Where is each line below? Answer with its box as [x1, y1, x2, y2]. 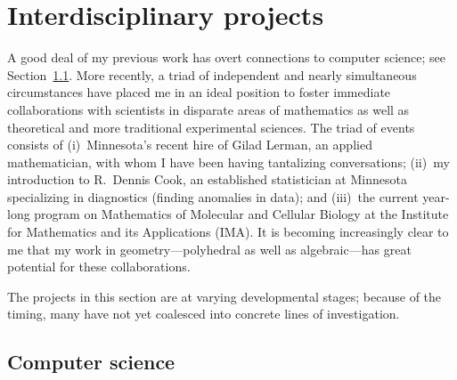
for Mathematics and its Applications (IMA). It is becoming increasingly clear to [7, 222, 449, 241]
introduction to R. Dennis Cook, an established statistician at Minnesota [7, 170, 407, 189]
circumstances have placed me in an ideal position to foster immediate [7, 83, 391, 101]
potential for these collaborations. [7, 257, 191, 276]
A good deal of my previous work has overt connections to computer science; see [7, 48, 446, 67]
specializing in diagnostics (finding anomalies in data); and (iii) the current [7, 187, 419, 206]
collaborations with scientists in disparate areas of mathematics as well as [7, 100, 410, 118]
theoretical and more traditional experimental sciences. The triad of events [7, 117, 415, 136]
